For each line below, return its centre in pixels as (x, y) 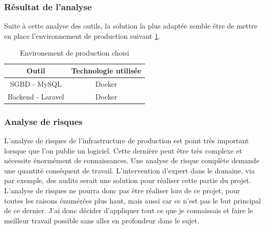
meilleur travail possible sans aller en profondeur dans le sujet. (102, 220)
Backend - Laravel (36, 96)
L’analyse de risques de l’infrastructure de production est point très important (127, 140)
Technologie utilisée (106, 70)
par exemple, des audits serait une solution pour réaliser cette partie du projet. (128, 180)
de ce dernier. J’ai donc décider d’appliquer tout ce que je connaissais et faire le (129, 210)
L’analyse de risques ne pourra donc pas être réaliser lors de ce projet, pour (122, 190)
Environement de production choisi (74, 53)
